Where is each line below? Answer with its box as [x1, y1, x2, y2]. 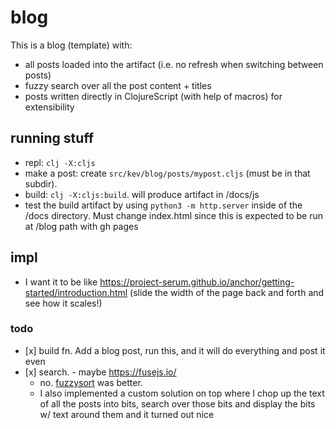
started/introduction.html [24, 286, 128, 298]
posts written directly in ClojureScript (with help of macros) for [24, 90, 283, 102]
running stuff [10, 130, 95, 147]
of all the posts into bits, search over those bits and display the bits [39, 397, 316, 410]
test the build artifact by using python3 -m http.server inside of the [24, 199, 303, 211]
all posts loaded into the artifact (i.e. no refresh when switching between [24, 58, 324, 70]
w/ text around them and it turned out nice [39, 408, 215, 420]
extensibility [24, 101, 75, 113]
